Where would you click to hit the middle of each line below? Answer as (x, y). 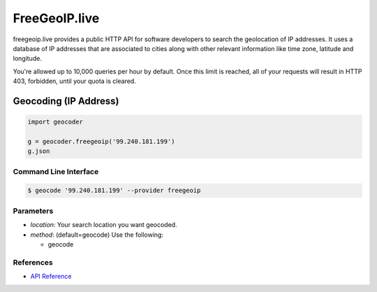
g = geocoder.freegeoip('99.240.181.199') (101, 141)
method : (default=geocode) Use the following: (97, 235)
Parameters (33, 211)
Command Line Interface (56, 171)
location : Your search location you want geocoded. (104, 225)
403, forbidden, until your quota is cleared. (74, 81)
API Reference (51, 277)
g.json (39, 151)
